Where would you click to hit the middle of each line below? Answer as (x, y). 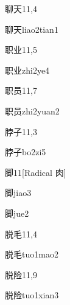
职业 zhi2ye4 (27, 70)
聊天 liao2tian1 (32, 29)
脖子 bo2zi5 (26, 152)
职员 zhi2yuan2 (32, 110)
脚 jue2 (17, 213)
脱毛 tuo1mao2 (32, 254)
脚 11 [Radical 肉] (36, 172)
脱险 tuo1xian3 (32, 295)
